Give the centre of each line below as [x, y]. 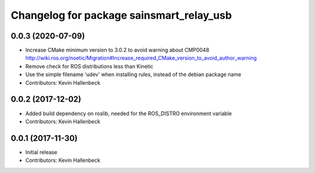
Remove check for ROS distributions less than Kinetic [90, 66]
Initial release [41, 152]
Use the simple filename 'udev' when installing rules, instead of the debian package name [133, 75]
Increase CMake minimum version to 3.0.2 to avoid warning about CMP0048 [117, 50]
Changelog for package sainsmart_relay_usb [121, 15]
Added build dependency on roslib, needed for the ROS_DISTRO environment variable [129, 113]
